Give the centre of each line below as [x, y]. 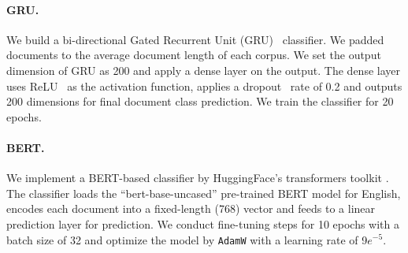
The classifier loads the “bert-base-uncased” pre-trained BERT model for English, [204, 193]
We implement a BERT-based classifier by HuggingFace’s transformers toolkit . [198, 178]
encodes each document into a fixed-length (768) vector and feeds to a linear [191, 208]
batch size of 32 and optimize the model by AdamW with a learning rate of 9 [187, 239]
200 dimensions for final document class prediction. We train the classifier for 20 [200, 101]
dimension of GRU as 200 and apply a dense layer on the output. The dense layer [203, 70]
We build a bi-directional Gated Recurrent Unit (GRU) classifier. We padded [195, 39]
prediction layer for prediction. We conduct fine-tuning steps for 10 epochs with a [203, 223]
